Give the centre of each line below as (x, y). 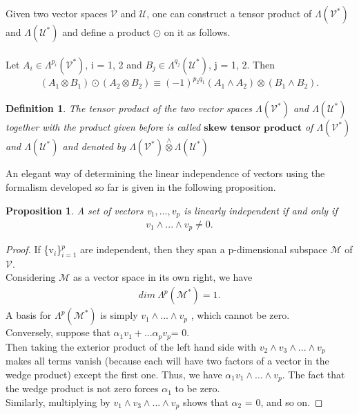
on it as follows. (197, 32)
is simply (119, 315)
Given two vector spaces (57, 13)
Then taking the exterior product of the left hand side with (131, 346)
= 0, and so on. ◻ (284, 402)
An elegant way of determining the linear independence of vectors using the (165, 173)
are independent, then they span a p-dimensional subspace (204, 249)
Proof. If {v (30, 249)
